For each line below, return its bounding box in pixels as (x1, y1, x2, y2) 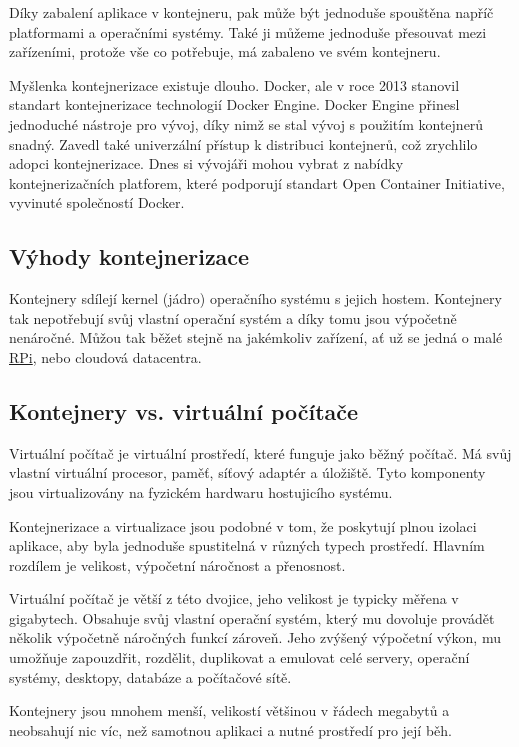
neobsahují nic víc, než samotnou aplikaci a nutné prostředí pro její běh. (9, 719, 452, 740)
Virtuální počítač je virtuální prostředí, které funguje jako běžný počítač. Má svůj (9, 442, 512, 463)
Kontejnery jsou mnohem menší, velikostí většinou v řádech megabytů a (9, 700, 450, 721)
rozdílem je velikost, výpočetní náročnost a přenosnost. (9, 554, 346, 575)
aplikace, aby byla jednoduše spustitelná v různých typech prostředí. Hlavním (9, 535, 485, 556)
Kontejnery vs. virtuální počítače (9, 395, 359, 426)
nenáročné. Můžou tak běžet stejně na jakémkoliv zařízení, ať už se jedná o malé (9, 327, 503, 348)
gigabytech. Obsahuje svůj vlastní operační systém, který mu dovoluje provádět (9, 607, 495, 628)
